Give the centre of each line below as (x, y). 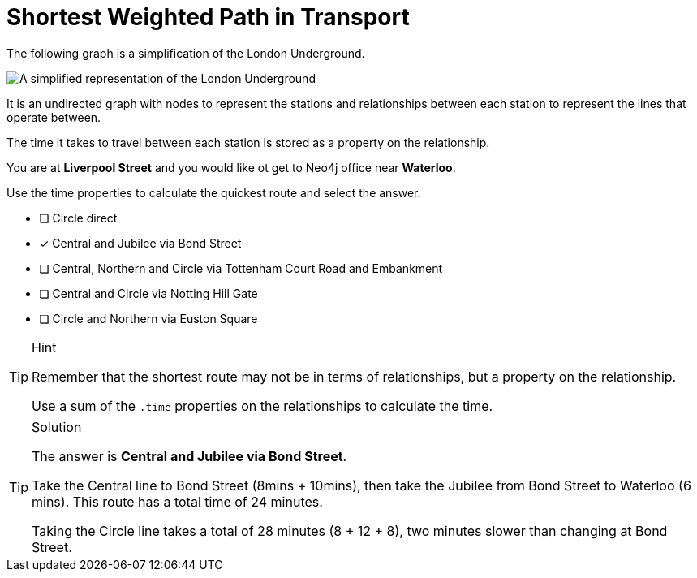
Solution (57, 427)
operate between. (54, 117)
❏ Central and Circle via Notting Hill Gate (148, 293)
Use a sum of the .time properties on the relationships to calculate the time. (262, 405)
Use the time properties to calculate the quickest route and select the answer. (214, 192)
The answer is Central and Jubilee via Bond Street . (189, 456)
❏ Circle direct (78, 218)
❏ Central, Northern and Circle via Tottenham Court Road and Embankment (241, 268)
